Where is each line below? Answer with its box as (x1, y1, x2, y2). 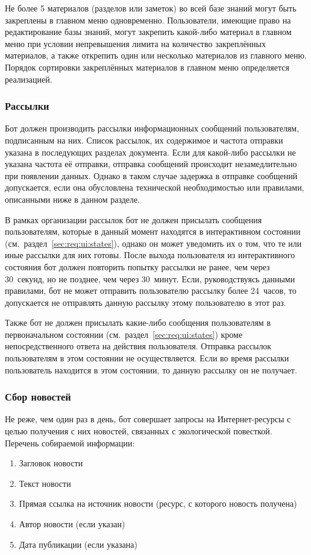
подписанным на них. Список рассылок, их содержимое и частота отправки (5, 133, 283, 146)
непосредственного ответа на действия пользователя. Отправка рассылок (5, 340, 272, 352)
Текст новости (19, 477, 71, 489)
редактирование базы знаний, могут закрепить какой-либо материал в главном (5, 25, 292, 38)
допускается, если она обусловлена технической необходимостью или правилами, (5, 181, 304, 194)
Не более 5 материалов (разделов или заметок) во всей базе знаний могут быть (5, 2, 297, 14)
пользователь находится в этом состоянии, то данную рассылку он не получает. (5, 363, 297, 376)
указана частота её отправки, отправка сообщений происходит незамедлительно (5, 157, 297, 170)
